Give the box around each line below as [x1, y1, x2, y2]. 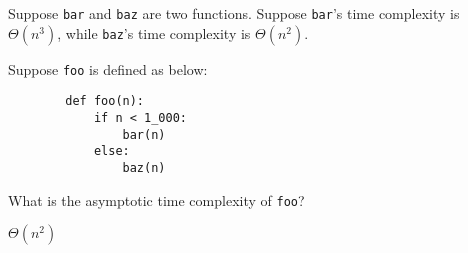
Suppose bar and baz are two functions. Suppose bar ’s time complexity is [8, 3, 460, 23]
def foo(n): [65, 94, 145, 109]
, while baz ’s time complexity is [57, 22, 251, 43]
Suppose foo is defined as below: [8, 58, 208, 79]
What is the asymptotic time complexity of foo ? [8, 189, 305, 210]
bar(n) [122, 127, 166, 142]
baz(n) [122, 160, 166, 175]
